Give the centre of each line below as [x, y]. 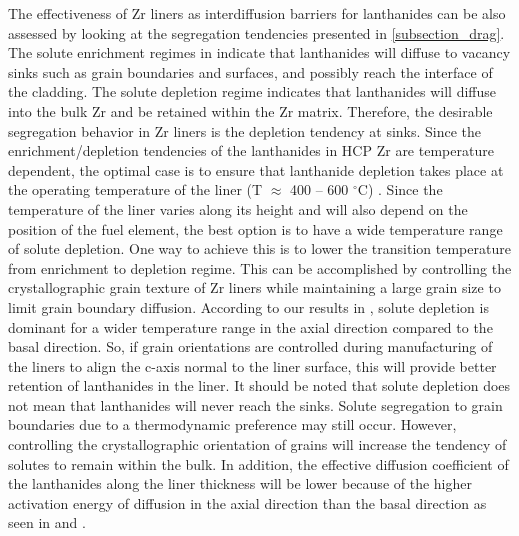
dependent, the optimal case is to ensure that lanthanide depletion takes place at [256, 169]
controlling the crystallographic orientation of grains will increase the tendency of [257, 444]
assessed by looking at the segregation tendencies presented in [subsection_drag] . [256, 32]
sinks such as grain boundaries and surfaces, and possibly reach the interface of [250, 71]
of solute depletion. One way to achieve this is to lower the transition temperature [259, 248]
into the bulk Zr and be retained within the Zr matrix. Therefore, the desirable [250, 110]
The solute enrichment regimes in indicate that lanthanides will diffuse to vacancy [259, 52]
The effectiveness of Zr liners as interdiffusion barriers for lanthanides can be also [257, 13]
